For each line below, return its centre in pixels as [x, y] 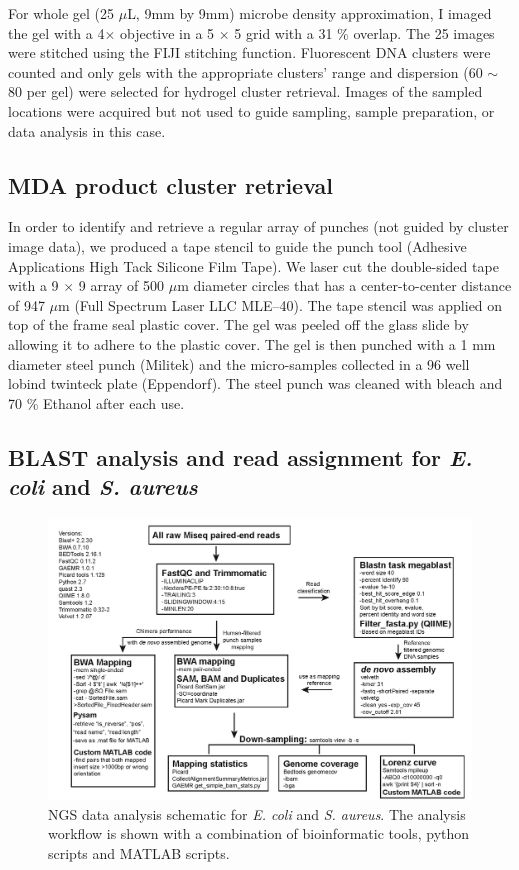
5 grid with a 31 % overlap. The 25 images [364, 32]
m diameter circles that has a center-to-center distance [344, 285]
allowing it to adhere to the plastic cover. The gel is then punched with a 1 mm [252, 343]
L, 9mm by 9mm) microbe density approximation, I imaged [309, 13]
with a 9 [33, 285]
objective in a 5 [167, 32]
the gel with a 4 [56, 32]
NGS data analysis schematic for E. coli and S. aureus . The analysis [257, 813]
